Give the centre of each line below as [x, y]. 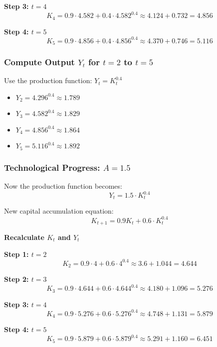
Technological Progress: [52, 167]
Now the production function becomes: [63, 185]
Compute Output [39, 62]
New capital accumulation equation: [59, 211]
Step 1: [16, 254]
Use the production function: [48, 80]
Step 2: [16, 279]
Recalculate [24, 237]
